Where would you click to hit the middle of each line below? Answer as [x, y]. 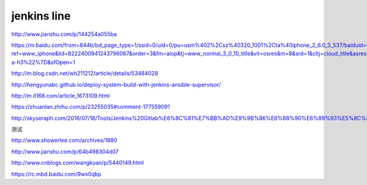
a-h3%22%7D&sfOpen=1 [43, 62]
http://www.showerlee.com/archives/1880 [64, 141]
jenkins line [41, 16]
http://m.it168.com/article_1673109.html [61, 96]
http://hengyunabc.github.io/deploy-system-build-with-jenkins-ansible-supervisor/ [116, 85]
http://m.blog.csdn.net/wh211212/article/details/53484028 [85, 74]
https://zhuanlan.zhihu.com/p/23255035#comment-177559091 [91, 107]
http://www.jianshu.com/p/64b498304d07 [65, 152]
